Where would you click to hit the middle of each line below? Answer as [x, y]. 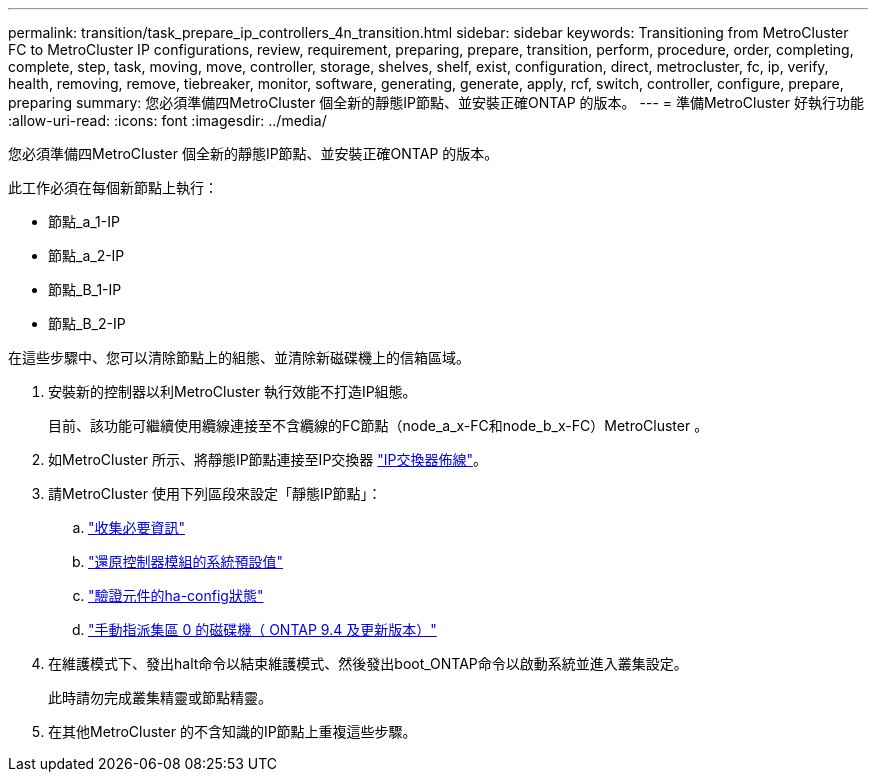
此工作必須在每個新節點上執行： [113, 187]
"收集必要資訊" [137, 527]
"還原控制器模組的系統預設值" [186, 561]
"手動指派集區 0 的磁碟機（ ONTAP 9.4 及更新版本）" [262, 629]
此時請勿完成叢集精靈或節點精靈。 [160, 697]
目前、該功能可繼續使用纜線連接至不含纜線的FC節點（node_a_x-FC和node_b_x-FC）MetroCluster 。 [378, 425]
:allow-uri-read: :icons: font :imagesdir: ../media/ [167, 120]
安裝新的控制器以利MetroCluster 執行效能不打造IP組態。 [232, 391]
